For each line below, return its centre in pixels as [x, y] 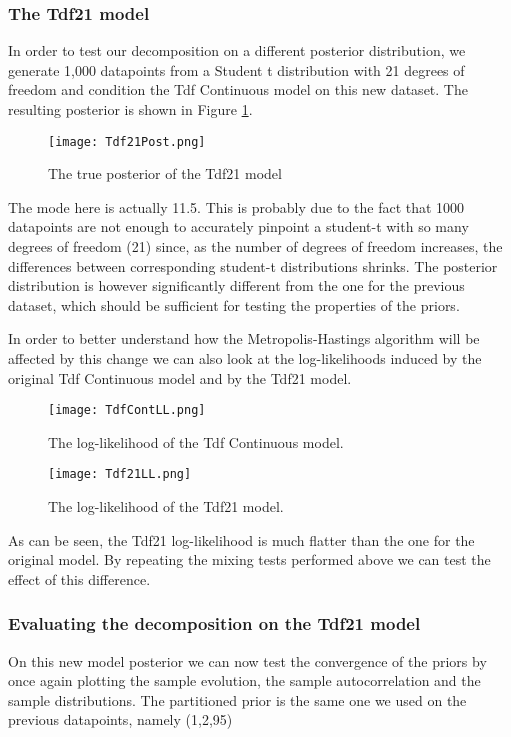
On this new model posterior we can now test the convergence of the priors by [247, 660]
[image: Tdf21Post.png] [127, 141]
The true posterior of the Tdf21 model [165, 173]
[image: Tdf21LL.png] [120, 474]
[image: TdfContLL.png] [127, 410]
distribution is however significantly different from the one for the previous [236, 285]
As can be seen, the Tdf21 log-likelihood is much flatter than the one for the [241, 539]
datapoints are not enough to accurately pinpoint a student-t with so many [238, 226]
